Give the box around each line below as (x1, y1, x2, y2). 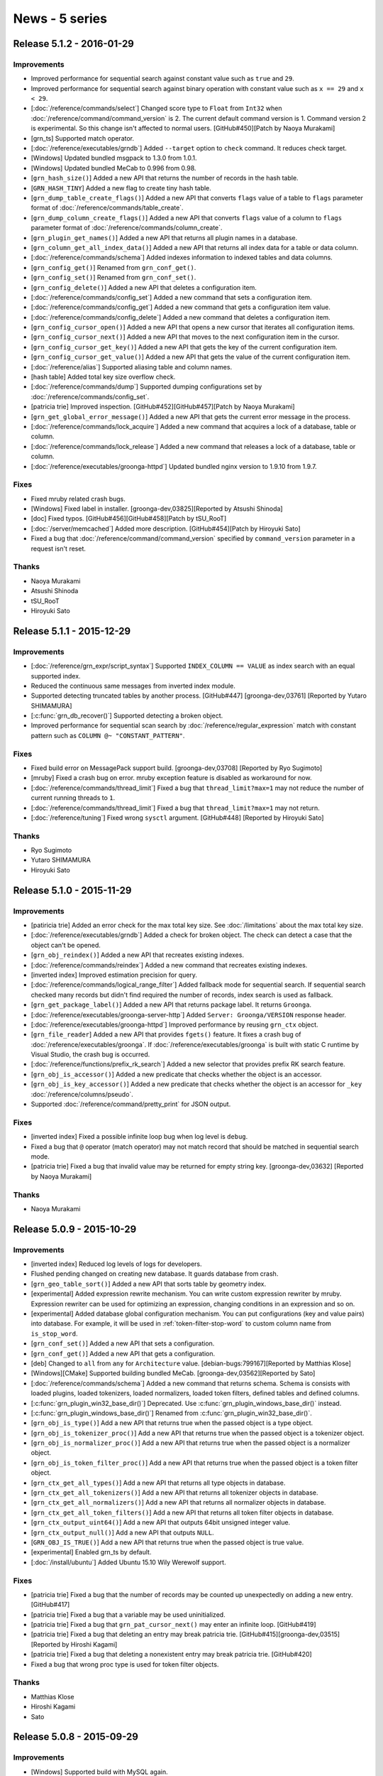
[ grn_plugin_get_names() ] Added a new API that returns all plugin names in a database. (30, 233, 298, 242)
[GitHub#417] (30, 1601, 70, 1609)
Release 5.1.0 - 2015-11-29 (13, 884, 132, 897)
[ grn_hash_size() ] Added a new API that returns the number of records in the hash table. (30, 174, 299, 183)
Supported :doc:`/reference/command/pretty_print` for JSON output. (30, 1100, 231, 1108)
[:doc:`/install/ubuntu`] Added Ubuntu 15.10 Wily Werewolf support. (30, 1558, 226, 1566)
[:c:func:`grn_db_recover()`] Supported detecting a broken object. (30, 711, 223, 720)
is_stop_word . (30, 1329, 78, 1338)
